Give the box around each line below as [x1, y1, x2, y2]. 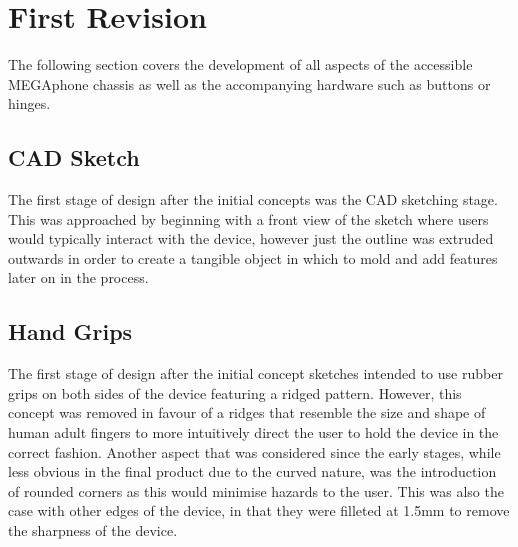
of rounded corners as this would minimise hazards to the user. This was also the [8, 480, 504, 501]
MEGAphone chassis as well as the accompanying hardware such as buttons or [8, 73, 491, 94]
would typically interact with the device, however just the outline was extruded [8, 228, 494, 249]
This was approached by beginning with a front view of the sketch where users [8, 208, 489, 229]
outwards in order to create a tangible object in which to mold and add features [8, 247, 498, 268]
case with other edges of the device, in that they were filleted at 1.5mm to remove [8, 500, 510, 521]
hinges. [8, 93, 51, 114]
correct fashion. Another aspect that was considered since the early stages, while [8, 441, 501, 462]
